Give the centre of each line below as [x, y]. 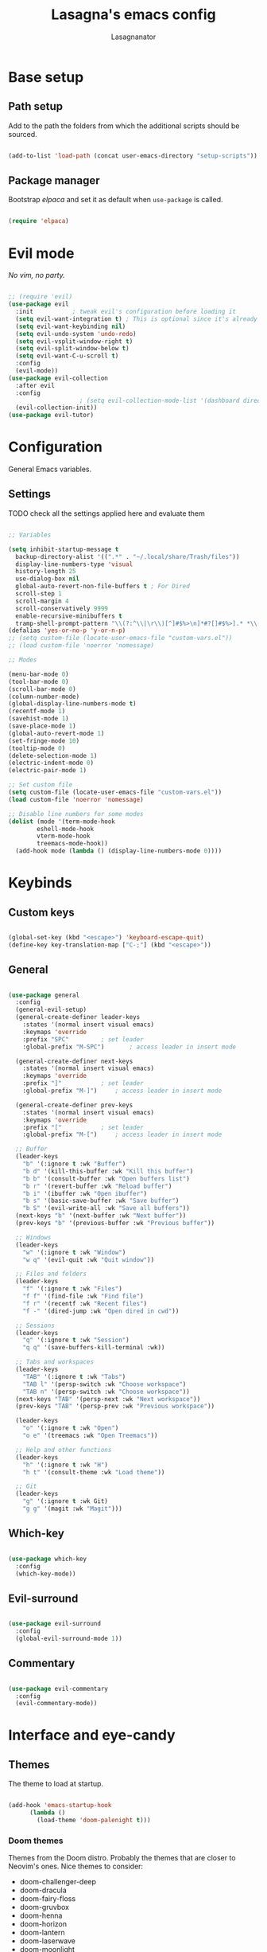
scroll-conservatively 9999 [62, 608]
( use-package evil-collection [58, 378]
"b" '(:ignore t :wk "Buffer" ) [74, 1164]
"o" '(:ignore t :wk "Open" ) [71, 1428]
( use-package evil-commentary [58, 1688]
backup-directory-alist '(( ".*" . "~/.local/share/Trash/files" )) [128, 556]
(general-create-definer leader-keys [78, 1017]
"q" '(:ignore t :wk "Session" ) [76, 1340]
